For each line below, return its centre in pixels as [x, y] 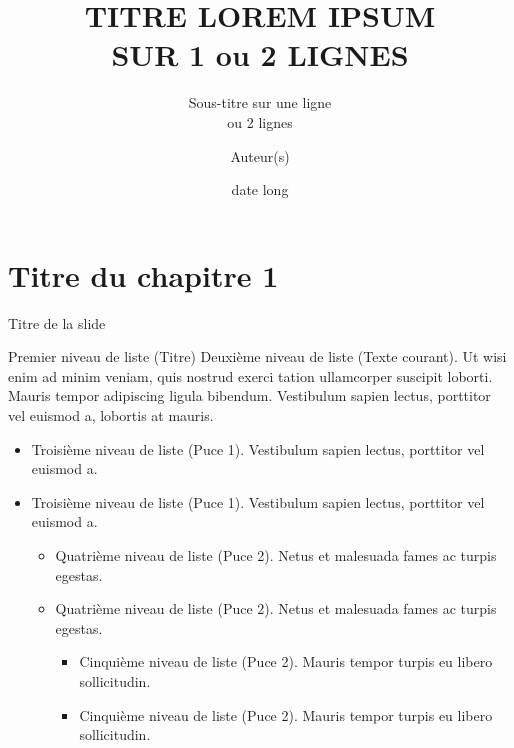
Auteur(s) [260, 155]
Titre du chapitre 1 [143, 274]
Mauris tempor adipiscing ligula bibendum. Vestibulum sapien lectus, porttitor [249, 395]
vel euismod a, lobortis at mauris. [111, 415]
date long [260, 189]
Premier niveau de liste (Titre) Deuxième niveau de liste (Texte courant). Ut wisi [257, 356]
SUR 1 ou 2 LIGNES [260, 54]
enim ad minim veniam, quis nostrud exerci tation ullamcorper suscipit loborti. [250, 375]
